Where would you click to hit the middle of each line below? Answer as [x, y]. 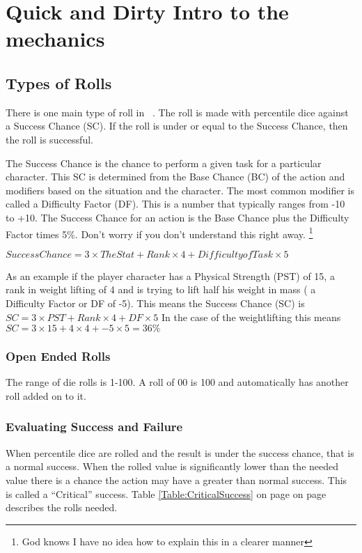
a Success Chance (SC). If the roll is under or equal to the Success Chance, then [177, 126]
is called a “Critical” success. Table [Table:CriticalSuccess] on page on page [166, 493]
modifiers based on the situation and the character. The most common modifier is [180, 190]
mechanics [55, 39]
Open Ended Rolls [58, 356]
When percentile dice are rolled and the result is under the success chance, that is [180, 452]
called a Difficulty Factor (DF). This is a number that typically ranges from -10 [175, 204]
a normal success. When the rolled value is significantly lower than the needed [172, 466]
